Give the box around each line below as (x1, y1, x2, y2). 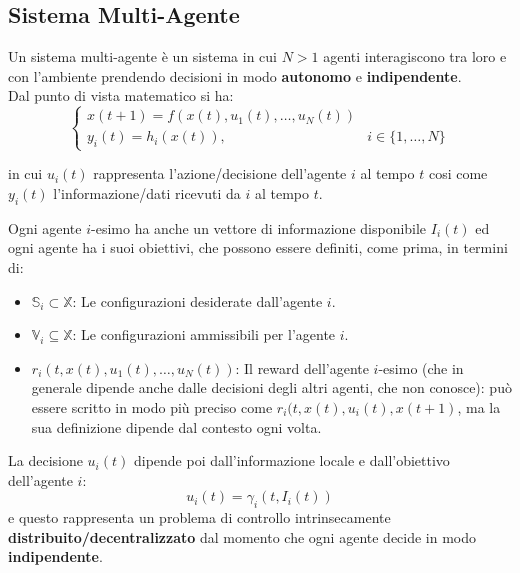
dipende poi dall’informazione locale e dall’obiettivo (133, 450, 450, 471)
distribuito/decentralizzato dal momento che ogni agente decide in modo (8, 526, 477, 547)
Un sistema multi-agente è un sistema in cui (8, 46, 277, 67)
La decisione (8, 450, 83, 471)
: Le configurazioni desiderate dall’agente (72, 290, 323, 311)
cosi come (428, 163, 488, 184)
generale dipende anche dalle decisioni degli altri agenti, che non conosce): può (31, 377, 512, 398)
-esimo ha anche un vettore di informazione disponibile (91, 217, 427, 238)
